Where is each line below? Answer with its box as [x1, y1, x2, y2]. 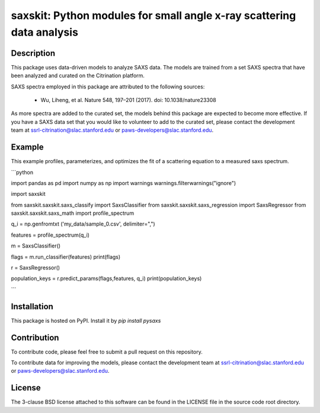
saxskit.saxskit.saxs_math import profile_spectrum [11, 209, 135, 217]
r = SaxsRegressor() [11, 264, 60, 271]
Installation [11, 301, 53, 312]
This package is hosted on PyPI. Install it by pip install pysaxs [11, 317, 161, 324]
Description [11, 48, 56, 58]
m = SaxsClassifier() [11, 242, 61, 249]
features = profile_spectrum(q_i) [11, 231, 90, 239]
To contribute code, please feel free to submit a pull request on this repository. [11, 348, 203, 355]
